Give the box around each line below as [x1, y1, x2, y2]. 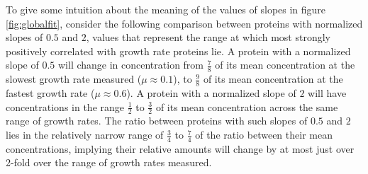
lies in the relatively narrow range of [6, 127, 164, 142]
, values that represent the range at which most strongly [86, 30, 330, 45]
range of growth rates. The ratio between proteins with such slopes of [6, 113, 308, 128]
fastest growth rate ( [6, 86, 95, 100]
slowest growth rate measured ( [6, 71, 142, 86]
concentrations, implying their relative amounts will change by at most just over [6, 141, 355, 156]
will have [308, 86, 347, 100]
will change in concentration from [57, 57, 204, 72]
